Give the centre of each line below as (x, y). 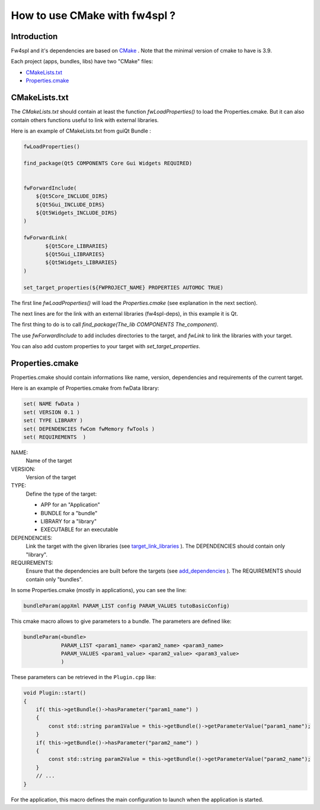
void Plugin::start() (55, 693)
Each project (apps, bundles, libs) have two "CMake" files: (82, 62)
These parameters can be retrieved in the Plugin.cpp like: (84, 677)
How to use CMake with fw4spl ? (93, 15)
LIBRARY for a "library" (69, 522)
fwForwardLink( (45, 238)
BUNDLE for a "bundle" (69, 513)
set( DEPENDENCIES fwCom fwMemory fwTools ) (89, 429)
